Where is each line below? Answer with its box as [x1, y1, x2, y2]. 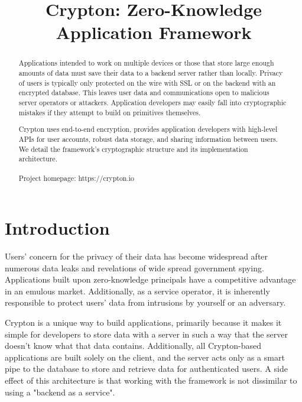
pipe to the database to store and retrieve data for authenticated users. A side [5, 362, 288, 375]
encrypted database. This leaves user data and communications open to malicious [18, 87, 269, 98]
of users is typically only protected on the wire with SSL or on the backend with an [18, 77, 276, 87]
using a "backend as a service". [5, 385, 115, 398]
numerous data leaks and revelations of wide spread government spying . [5, 261, 264, 274]
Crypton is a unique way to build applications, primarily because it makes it [5, 316, 282, 329]
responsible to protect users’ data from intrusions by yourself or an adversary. [5, 296, 286, 309]
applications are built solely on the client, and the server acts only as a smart [5, 351, 285, 363]
